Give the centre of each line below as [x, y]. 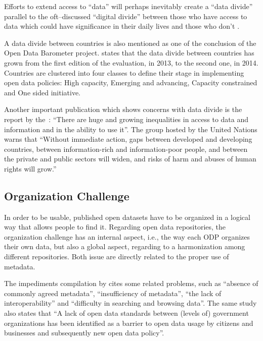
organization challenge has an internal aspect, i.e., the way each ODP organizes [127, 236]
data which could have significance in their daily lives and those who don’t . [122, 26]
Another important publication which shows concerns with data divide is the [123, 109]
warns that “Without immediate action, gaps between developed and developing [128, 139]
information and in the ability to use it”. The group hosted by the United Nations [131, 129]
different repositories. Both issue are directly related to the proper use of [117, 257]
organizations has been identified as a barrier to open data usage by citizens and [129, 323]
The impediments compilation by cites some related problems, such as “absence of [131, 283]
